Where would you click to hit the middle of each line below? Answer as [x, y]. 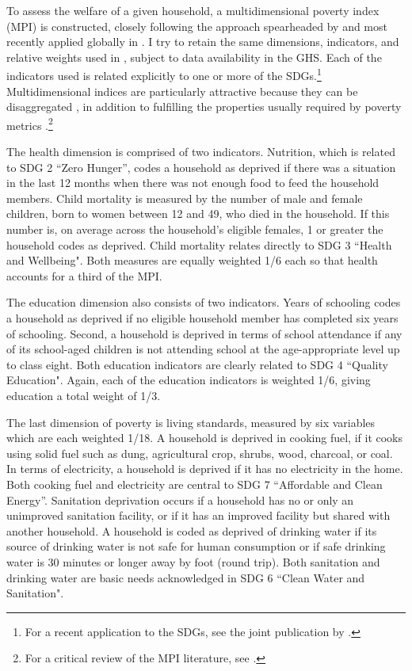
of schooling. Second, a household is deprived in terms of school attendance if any [204, 333]
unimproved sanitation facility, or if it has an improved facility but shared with [198, 515]
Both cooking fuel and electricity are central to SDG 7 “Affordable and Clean [195, 484]
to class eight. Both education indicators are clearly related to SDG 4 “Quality [197, 364]
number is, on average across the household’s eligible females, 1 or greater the [195, 229]
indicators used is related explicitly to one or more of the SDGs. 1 [164, 74]
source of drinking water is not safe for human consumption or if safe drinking [196, 546]
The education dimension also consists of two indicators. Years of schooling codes [204, 302]
